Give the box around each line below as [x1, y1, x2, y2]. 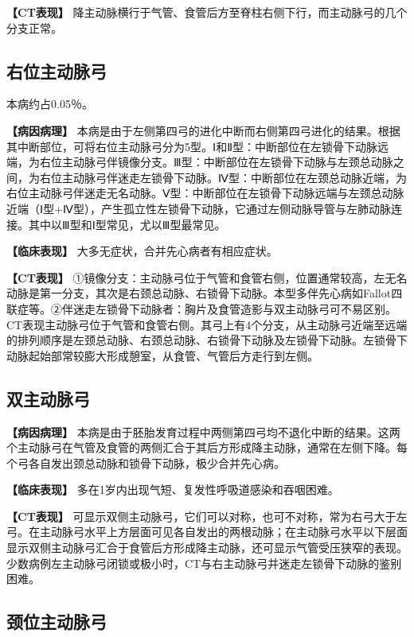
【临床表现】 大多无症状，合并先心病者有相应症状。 [6, 243, 278, 259]
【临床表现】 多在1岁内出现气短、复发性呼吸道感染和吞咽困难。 [6, 481, 339, 498]
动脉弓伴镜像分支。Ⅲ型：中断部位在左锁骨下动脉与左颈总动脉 [72, 153, 393, 170]
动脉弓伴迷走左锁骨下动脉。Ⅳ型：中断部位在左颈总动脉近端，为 [72, 169, 407, 185]
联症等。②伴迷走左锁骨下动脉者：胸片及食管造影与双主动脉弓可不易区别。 [6, 300, 396, 317]
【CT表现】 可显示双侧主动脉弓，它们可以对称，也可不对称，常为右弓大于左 [6, 507, 408, 524]
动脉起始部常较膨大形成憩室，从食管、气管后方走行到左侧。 [6, 347, 318, 363]
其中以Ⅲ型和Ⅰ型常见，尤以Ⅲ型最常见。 [28, 216, 226, 232]
